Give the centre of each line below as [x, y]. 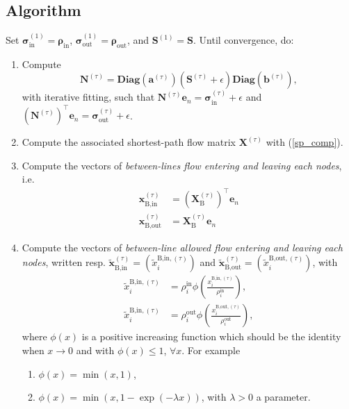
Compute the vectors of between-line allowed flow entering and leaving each [182, 247]
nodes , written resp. [64, 262]
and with [95, 350]
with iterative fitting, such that [88, 97]
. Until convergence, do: [244, 40]
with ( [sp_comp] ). [305, 142]
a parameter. [283, 397]
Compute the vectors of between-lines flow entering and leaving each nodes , [182, 165]
